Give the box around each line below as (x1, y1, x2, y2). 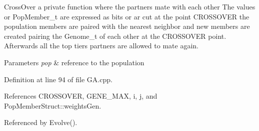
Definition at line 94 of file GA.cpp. (4, 74, 112, 84)
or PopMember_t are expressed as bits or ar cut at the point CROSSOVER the (4, 11, 249, 21)
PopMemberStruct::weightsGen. (4, 100, 101, 111)
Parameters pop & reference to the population (4, 57, 144, 67)
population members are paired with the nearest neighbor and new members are (4, 21, 250, 31)
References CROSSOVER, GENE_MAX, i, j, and (4, 91, 157, 101)
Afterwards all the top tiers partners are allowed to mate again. (4, 40, 198, 51)
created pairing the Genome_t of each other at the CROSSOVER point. (4, 30, 226, 41)
